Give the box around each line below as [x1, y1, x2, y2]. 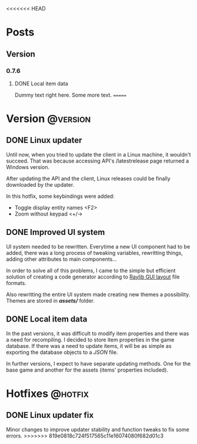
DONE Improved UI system [6, 227, 105, 237]
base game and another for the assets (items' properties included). [6, 366, 169, 373]
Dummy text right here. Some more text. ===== [14, 91, 126, 98]
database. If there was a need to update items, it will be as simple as [6, 342, 172, 349]
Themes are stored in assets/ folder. [6, 297, 95, 304]
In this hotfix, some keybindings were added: [6, 193, 115, 200]
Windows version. [6, 163, 50, 170]
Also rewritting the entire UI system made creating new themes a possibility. [6, 291, 191, 298]
